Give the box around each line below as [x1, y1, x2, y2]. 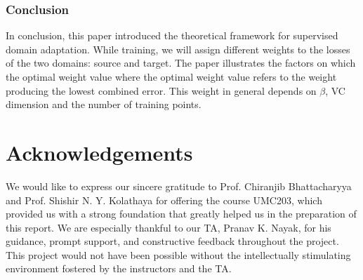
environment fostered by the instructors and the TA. [6, 261, 232, 276]
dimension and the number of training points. [6, 97, 202, 112]
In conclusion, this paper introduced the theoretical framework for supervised [6, 28, 338, 43]
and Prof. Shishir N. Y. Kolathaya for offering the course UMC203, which [6, 192, 322, 207]
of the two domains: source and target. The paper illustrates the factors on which [6, 55, 356, 70]
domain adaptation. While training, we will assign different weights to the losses [6, 41, 350, 56]
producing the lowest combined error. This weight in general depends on [6, 83, 317, 98]
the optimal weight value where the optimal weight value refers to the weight [6, 69, 337, 84]
